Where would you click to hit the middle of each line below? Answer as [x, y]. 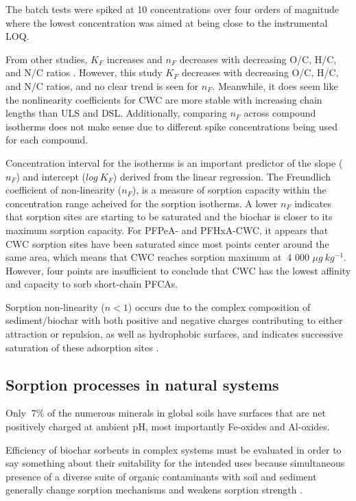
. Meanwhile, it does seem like [275, 85]
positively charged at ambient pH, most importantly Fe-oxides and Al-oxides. [168, 427]
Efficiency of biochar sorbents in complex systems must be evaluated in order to [174, 449]
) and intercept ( [51, 176]
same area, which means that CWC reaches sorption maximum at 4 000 [157, 257]
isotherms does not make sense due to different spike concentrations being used [172, 126]
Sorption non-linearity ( [55, 306]
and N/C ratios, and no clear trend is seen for [102, 85]
